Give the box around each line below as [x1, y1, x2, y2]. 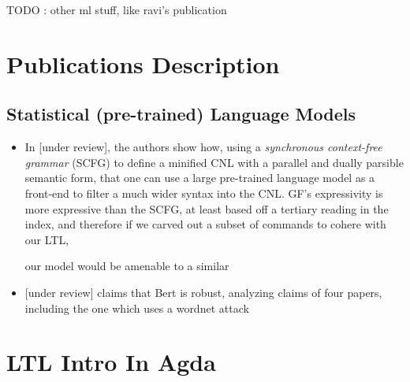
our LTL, [24, 231, 69, 247]
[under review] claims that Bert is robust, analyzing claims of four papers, [24, 284, 382, 300]
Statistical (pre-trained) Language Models [6, 102, 356, 126]
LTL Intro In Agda [6, 346, 216, 378]
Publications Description [6, 47, 280, 80]
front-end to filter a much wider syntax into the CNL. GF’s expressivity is [24, 184, 383, 201]
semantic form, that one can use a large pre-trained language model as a [24, 169, 375, 186]
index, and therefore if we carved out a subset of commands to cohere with [24, 216, 386, 232]
